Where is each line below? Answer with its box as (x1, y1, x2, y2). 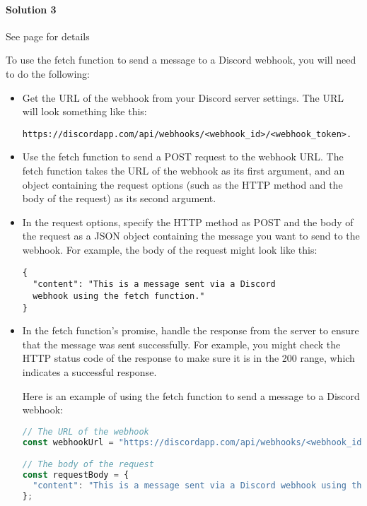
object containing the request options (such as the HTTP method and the (22, 177, 343, 192)
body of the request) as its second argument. (22, 191, 216, 206)
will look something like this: (22, 104, 147, 119)
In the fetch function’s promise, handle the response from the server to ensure (22, 323, 359, 338)
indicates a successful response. (22, 364, 157, 379)
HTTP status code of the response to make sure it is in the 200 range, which (22, 351, 355, 365)
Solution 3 (6, 1, 57, 16)
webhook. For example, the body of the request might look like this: (22, 242, 318, 257)
